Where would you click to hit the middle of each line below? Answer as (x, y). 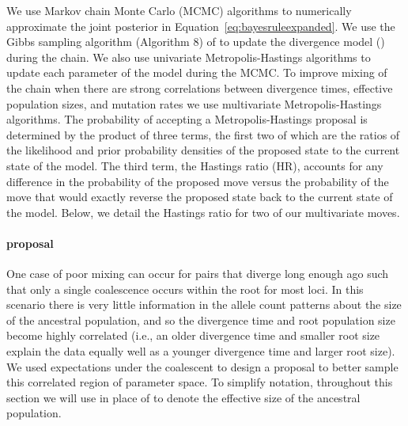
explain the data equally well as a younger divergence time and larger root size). (201, 351)
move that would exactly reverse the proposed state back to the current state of (200, 197)
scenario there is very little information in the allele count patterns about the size (204, 304)
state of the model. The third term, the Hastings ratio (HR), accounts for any (195, 165)
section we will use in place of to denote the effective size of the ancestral (183, 397)
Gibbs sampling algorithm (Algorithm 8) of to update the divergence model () (196, 42)
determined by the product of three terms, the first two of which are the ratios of (203, 134)
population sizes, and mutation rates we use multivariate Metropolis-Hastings (194, 103)
